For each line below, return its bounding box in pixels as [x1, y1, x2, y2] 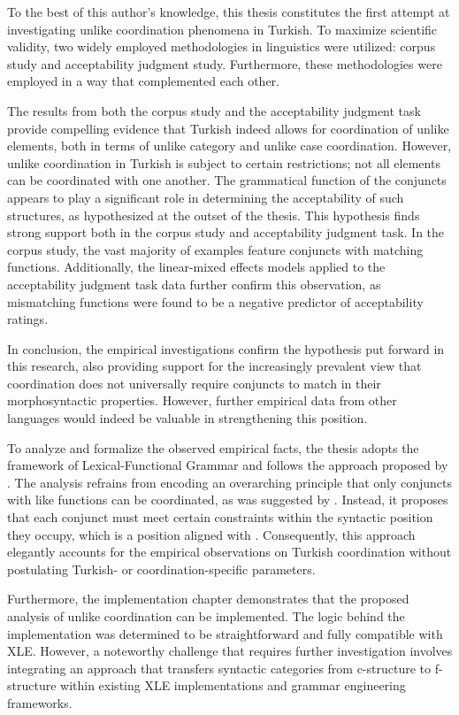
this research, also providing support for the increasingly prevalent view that [7, 357, 422, 375]
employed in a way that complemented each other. [7, 72, 279, 90]
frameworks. [7, 693, 73, 711]
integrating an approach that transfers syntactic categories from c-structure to [7, 658, 432, 677]
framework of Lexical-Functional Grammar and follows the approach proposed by [7, 456, 448, 474]
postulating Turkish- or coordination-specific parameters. [7, 559, 316, 578]
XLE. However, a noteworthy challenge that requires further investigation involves [7, 642, 453, 660]
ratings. [7, 310, 49, 328]
